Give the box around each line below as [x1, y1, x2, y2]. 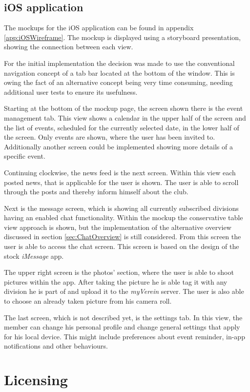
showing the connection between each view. [4, 41, 133, 52]
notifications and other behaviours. [4, 341, 108, 351]
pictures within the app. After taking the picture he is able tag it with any [4, 276, 228, 287]
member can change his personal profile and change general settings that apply [4, 322, 240, 332]
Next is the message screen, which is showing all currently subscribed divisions [4, 203, 239, 213]
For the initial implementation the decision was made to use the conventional [4, 58, 235, 68]
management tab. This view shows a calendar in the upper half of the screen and [4, 112, 246, 123]
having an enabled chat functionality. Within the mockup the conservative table [4, 212, 243, 223]
